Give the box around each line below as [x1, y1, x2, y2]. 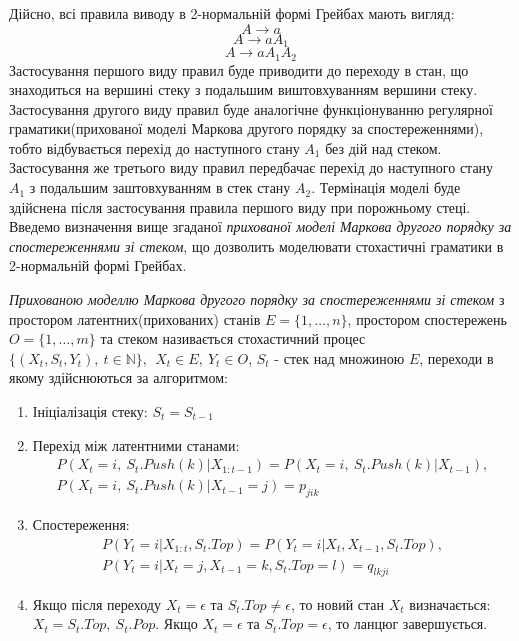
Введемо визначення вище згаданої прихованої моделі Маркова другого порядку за [9, 216, 512, 237]
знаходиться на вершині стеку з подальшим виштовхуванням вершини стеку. [9, 79, 478, 100]
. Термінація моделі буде [311, 177, 461, 198]
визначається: [409, 593, 491, 614]
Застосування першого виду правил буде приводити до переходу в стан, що [9, 59, 469, 80]
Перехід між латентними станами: [32, 434, 240, 455]
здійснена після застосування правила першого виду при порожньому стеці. [9, 196, 471, 217]
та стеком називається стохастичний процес [100, 328, 366, 349]
